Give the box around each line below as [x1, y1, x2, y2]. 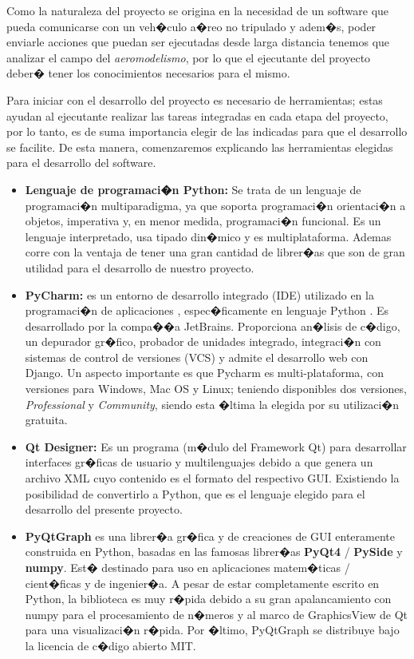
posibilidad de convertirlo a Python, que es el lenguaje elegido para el [25, 485, 365, 502]
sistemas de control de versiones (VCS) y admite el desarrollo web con [25, 348, 369, 365]
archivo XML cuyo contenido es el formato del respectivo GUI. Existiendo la [25, 470, 400, 486]
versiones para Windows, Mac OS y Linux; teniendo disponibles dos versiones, [25, 380, 407, 397]
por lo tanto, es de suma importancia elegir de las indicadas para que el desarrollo [6, 123, 408, 140]
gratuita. [25, 411, 68, 428]
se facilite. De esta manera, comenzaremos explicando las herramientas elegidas [6, 138, 393, 155]
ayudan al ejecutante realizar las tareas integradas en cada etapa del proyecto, [6, 107, 388, 124]
